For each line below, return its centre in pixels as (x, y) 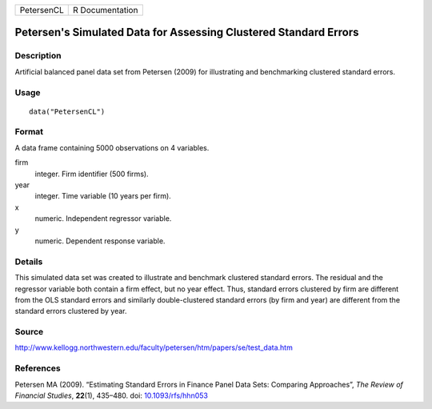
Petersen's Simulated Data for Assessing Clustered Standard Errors (187, 32)
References (38, 368)
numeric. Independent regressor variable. (103, 219)
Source (29, 332)
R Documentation (106, 10)
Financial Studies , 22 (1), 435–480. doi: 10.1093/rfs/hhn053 (111, 395)
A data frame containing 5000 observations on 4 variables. (112, 147)
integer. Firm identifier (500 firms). (92, 174)
